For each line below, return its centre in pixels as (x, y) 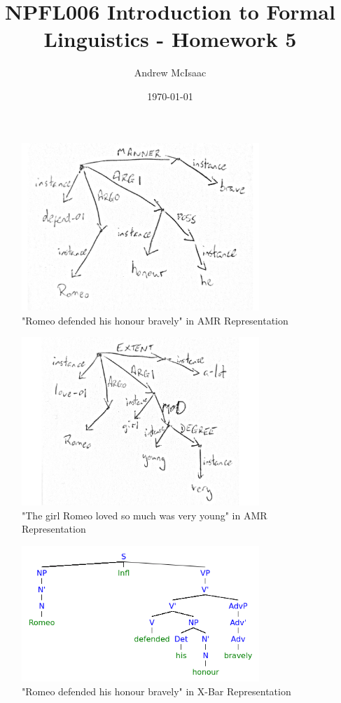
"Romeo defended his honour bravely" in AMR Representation (155, 320)
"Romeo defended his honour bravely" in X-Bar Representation (156, 691)
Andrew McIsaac (170, 73)
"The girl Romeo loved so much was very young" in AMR (145, 515)
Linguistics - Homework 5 (170, 39)
